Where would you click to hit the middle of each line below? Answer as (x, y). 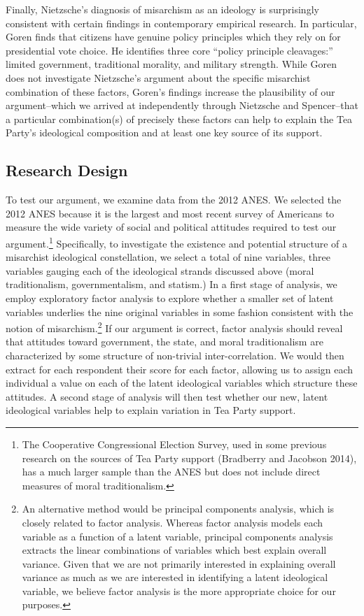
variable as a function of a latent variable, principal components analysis (177, 536)
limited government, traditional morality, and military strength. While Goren (171, 64)
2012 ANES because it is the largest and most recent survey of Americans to (170, 213)
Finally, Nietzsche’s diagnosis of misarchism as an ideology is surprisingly (162, 9)
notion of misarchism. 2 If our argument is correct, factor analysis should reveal (174, 327)
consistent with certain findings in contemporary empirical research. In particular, (181, 23)
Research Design (67, 170)
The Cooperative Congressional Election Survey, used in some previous (174, 444)
